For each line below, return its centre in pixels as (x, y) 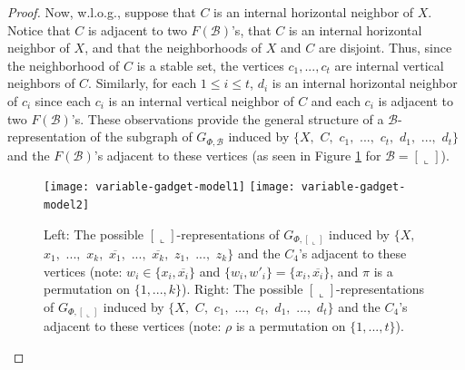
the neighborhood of (64, 65)
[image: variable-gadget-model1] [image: (169, 187)
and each (336, 100)
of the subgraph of (141, 136)
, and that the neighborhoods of (173, 48)
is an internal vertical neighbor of (201, 100)
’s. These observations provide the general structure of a (228, 118)
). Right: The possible (242, 289)
